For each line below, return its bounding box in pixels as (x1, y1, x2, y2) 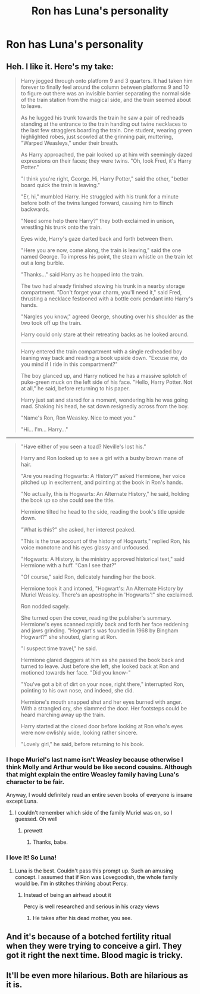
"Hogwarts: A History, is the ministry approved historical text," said (20, 555, 185, 563)
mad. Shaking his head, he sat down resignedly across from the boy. (20, 403, 189, 409)
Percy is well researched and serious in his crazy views (23, 903, 160, 910)
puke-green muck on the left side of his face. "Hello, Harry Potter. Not (20, 378, 192, 386)
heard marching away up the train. (20, 711, 105, 718)
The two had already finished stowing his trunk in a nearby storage (20, 282, 185, 290)
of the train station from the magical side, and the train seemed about (20, 97, 191, 103)
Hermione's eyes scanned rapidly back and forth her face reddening (20, 621, 189, 628)
